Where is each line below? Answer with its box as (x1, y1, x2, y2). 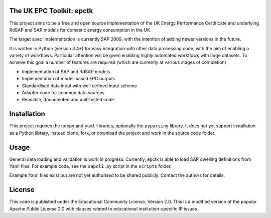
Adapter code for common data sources (22, 90, 105, 96)
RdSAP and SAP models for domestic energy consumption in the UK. (9, 27, 152, 33)
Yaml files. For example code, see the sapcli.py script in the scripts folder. (9, 163, 172, 169)
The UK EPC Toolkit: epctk (9, 7, 93, 15)
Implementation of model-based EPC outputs (22, 76, 115, 82)
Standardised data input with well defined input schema (22, 83, 138, 89)
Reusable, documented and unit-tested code (22, 97, 114, 103)
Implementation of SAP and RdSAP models (22, 68, 110, 75)
